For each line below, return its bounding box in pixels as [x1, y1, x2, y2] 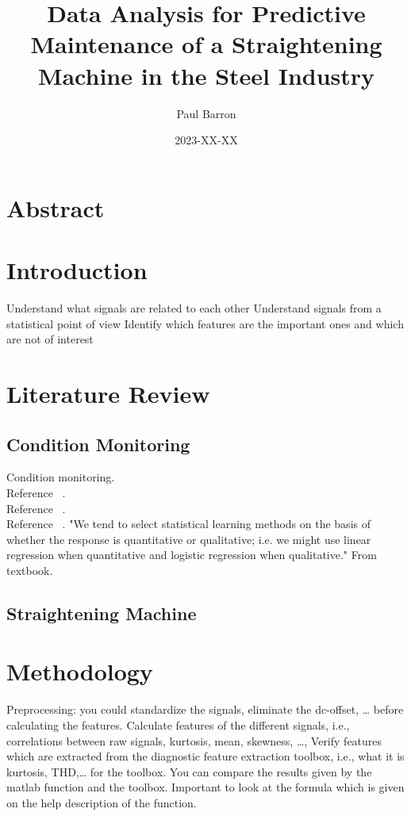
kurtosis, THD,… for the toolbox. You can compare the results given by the [6, 763, 372, 780]
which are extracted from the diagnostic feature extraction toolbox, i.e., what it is [6, 748, 405, 764]
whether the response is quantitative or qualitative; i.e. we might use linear [6, 531, 371, 547]
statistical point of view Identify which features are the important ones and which [6, 315, 404, 331]
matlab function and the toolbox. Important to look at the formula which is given [6, 779, 405, 795]
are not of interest [6, 331, 94, 347]
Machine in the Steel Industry [37, 59, 375, 91]
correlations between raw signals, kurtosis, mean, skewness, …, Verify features [6, 732, 382, 749]
